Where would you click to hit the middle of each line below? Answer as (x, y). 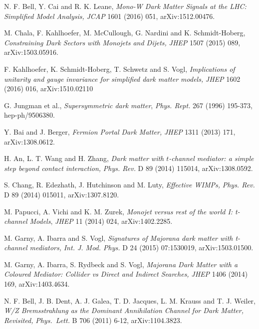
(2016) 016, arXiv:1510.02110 (49, 88)
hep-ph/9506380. (29, 115)
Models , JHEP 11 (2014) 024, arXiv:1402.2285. (101, 221)
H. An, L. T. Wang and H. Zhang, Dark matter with (84, 158)
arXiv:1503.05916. (31, 52)
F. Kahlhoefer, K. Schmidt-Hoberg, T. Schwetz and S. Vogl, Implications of (120, 69)
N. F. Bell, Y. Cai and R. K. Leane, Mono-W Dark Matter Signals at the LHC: (125, 6)
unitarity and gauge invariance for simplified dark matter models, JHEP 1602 (122, 79)
